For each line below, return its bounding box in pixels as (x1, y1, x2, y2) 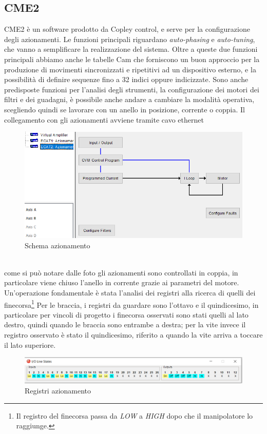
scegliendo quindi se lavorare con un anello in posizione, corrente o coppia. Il (4, 104, 245, 114)
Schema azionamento (25, 240, 90, 250)
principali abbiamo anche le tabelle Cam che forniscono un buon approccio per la (4, 53, 260, 64)
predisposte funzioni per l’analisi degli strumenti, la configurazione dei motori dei (4, 84, 259, 94)
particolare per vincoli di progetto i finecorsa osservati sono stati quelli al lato (4, 309, 249, 320)
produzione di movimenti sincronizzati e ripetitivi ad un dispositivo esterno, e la (4, 64, 256, 74)
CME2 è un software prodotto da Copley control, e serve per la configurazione (4, 24, 250, 34)
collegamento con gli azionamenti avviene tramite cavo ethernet (4, 114, 204, 125)
